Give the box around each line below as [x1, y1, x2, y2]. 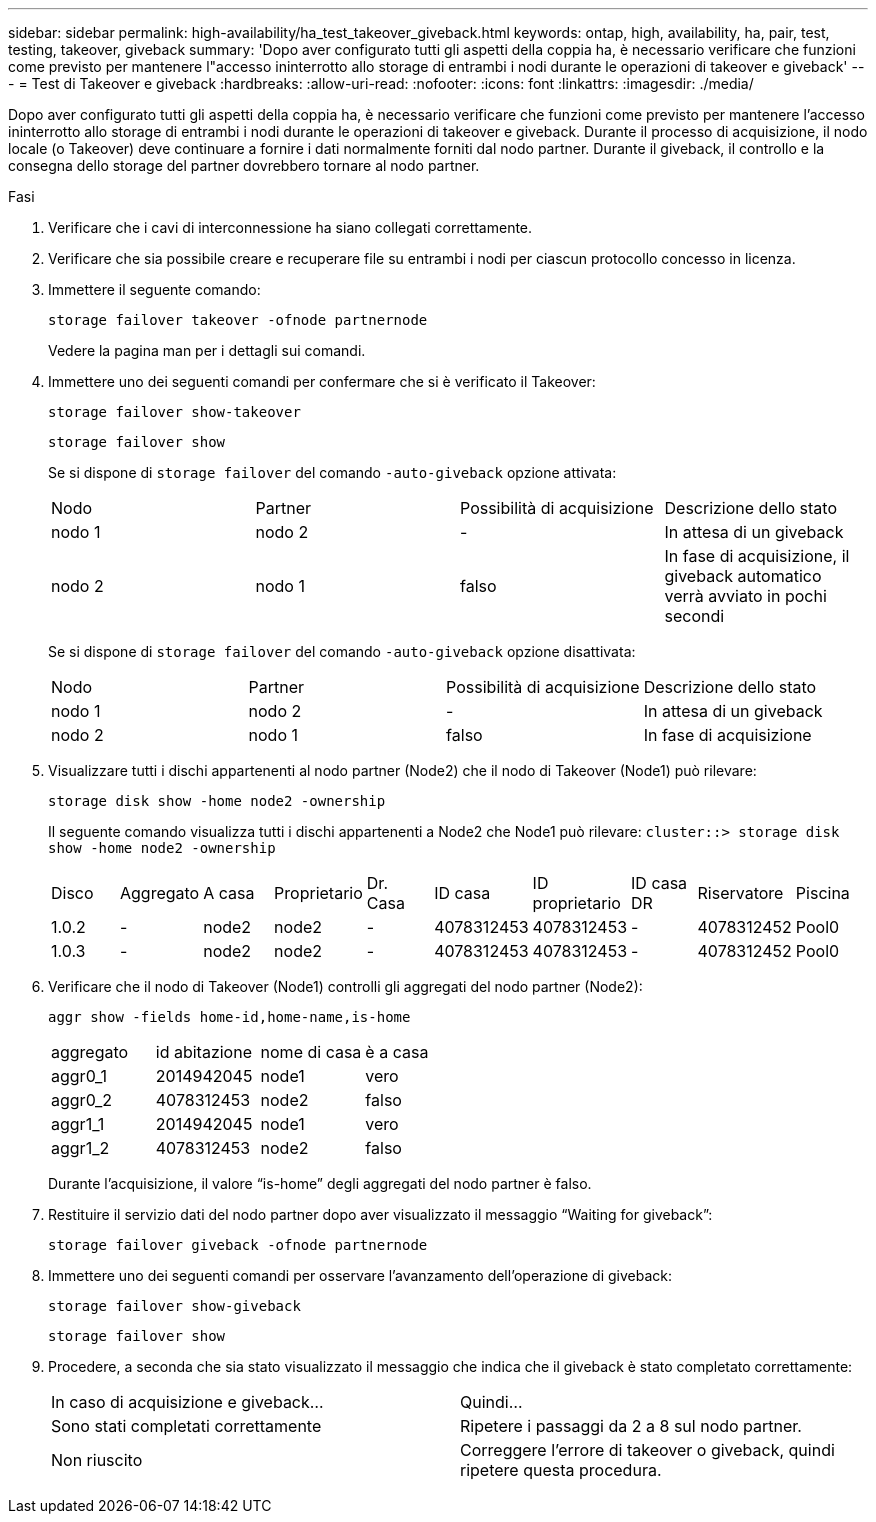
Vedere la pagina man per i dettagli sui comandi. [48, 342, 366, 359]
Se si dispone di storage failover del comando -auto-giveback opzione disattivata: [48, 643, 636, 660]
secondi [664, 606, 725, 626]
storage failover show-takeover [48, 404, 301, 420]
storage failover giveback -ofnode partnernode [48, 1237, 428, 1253]
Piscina [795, 883, 850, 903]
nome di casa [260, 1042, 362, 1062]
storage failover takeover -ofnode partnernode [48, 312, 428, 328]
